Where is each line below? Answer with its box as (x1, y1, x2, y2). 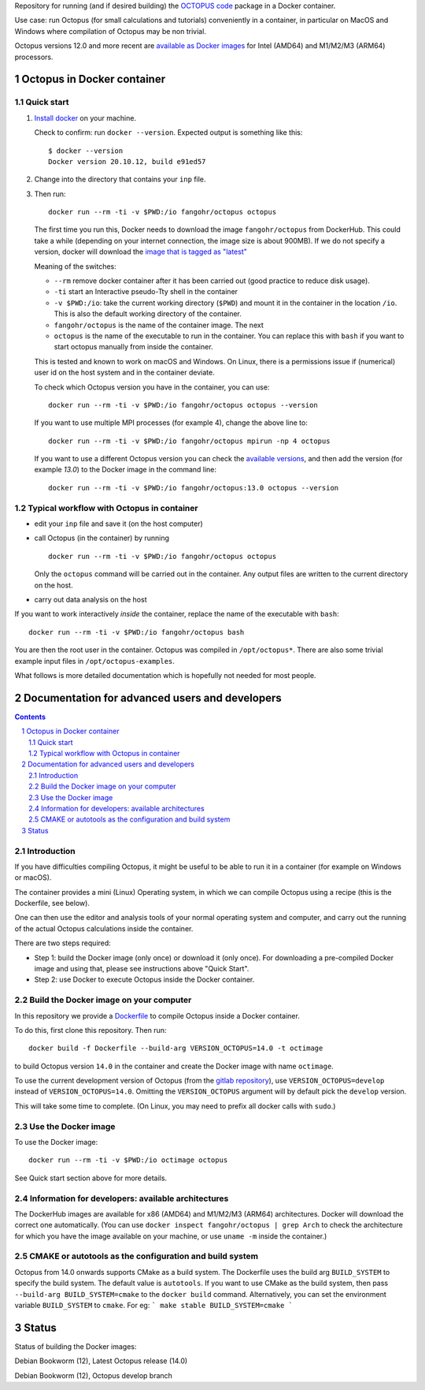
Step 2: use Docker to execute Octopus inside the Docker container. (34, 974, 255, 985)
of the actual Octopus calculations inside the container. (14, 923, 194, 933)
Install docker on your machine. (34, 113, 137, 122)
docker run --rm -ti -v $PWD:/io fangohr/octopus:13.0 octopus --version (48, 483, 339, 492)
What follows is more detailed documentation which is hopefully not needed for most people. (14, 670, 316, 680)
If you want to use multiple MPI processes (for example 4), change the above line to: (34, 418, 309, 427)
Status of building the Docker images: (14, 1341, 137, 1351)
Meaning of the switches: (34, 261, 117, 271)
